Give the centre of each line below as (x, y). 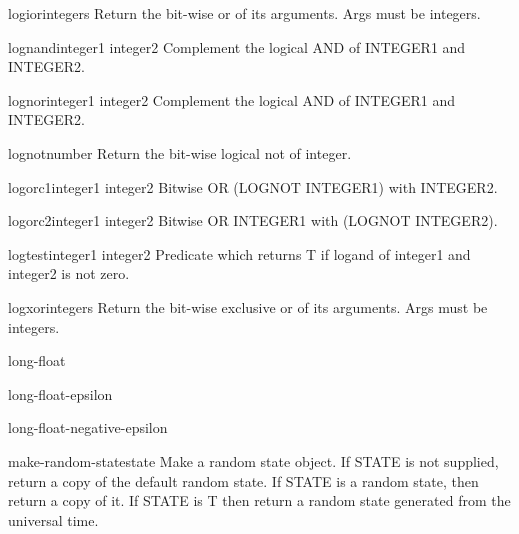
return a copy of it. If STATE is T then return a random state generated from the (259, 500)
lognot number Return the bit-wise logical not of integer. (180, 152)
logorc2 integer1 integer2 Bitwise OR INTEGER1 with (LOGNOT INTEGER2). (253, 220)
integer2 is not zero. (69, 273)
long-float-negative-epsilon (88, 427)
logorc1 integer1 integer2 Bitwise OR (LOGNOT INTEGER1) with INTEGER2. (253, 186)
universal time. (53, 519)
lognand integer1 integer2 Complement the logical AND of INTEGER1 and (237, 46)
